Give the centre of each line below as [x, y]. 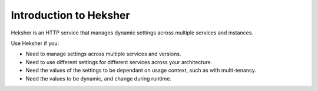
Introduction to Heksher [70, 15]
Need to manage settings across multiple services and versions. [103, 54]
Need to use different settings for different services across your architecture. [119, 62]
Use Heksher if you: [35, 43]
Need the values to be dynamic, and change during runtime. [99, 78]
